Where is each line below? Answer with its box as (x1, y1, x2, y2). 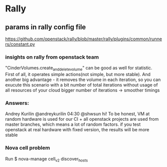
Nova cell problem (5, 145, 50, 152)
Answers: (5, 100, 29, 107)
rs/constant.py (5, 41, 35, 47)
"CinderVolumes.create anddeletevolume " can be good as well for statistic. (5, 65, 153, 72)
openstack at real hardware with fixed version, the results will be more (5, 127, 150, 133)
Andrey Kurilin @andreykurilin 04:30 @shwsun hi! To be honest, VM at (5, 111, 150, 117)
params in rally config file (5, 23, 86, 31)
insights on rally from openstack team (5, 53, 99, 60)
